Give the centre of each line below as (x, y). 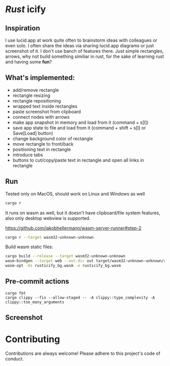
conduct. (15, 359)
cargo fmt (16, 293)
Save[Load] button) (33, 133)
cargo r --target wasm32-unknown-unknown (50, 237)
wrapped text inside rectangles (45, 106)
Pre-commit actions (37, 281)
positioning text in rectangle (41, 149)
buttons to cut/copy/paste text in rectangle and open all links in (78, 160)
